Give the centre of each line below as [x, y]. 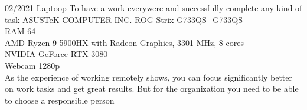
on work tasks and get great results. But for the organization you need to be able [152, 89]
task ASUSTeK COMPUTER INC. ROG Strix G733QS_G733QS [124, 19]
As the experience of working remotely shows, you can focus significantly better [149, 77]
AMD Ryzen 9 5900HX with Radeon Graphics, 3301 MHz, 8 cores [124, 42]
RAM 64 [20, 31]
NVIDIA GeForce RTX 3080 [56, 54]
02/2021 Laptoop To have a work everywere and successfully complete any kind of [153, 8]
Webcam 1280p [32, 65]
